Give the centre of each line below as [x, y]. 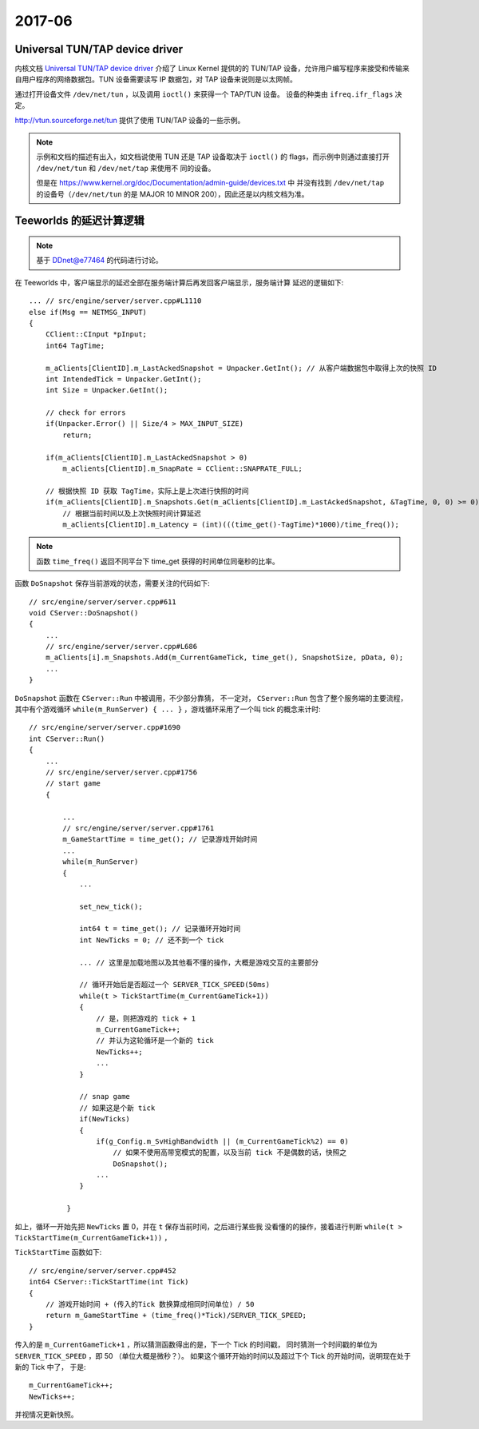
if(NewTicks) [105, 1119]
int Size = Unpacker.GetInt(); [107, 390]
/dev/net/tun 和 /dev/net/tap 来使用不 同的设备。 [126, 168]
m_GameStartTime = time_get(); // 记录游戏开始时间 [160, 840]
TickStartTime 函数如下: [58, 1252]
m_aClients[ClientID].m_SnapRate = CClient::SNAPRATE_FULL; [182, 469]
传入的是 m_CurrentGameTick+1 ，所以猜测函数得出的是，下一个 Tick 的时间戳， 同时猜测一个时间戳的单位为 [196, 1345]
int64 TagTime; [75, 345]
